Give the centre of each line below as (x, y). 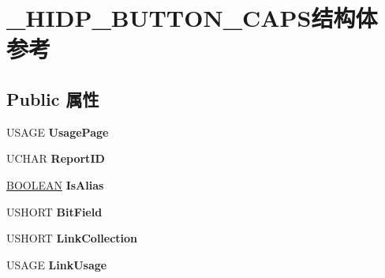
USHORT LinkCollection (72, 238)
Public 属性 (53, 98)
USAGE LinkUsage (57, 264)
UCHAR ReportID (56, 158)
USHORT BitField (54, 211)
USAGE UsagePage (58, 131)
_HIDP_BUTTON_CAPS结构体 (192, 18)
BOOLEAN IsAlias (55, 184)
